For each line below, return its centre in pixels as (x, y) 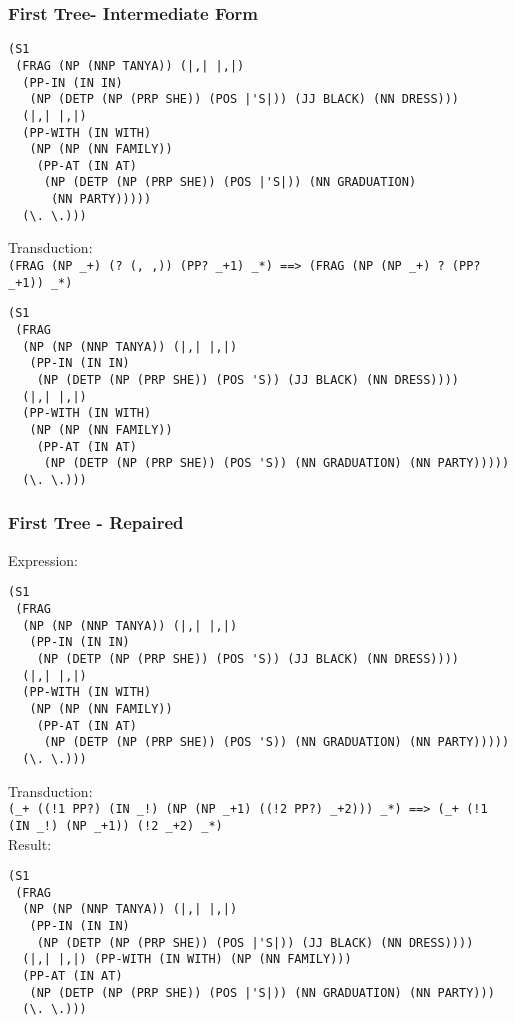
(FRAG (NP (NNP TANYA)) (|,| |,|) (130, 65)
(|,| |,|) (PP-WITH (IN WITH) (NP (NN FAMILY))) (187, 959)
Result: (30, 843)
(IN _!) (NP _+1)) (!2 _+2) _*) (115, 825)
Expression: (43, 559)
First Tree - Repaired (96, 522)
